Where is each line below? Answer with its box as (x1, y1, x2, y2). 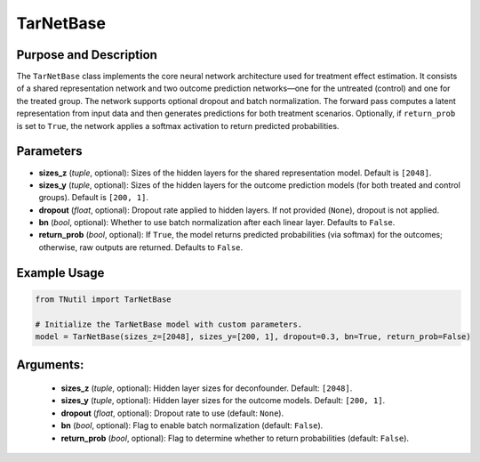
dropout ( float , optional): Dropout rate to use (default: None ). (60, 408, 284, 418)
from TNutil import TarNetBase (35, 294, 172, 304)
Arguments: (16, 357, 84, 373)
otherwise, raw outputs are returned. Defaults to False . (38, 241, 244, 253)
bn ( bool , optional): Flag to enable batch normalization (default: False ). (60, 420, 324, 431)
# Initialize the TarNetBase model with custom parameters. (35, 319, 303, 329)
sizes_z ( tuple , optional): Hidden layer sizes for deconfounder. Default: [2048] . (60, 383, 353, 393)
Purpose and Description (16, 47, 157, 62)
